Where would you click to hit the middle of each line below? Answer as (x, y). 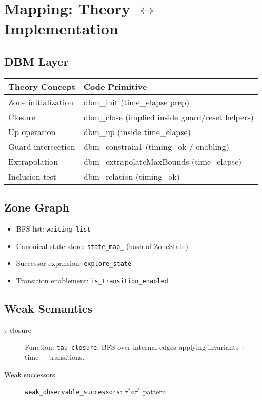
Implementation (61, 28)
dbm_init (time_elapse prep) (136, 102)
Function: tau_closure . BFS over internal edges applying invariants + (136, 347)
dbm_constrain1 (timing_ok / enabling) (156, 146)
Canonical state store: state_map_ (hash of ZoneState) (102, 246)
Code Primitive (115, 86)
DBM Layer (36, 61)
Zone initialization (41, 102)
